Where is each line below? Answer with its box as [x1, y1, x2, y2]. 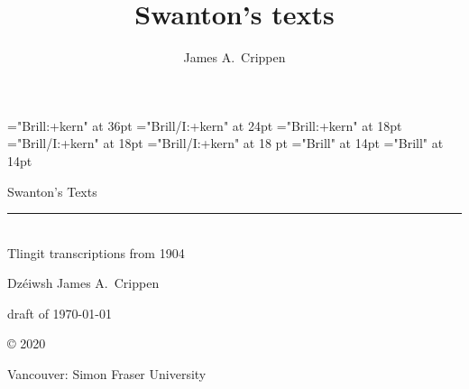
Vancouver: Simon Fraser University [7, 365, 207, 384]
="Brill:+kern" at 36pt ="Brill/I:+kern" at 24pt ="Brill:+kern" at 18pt [7, 116, 402, 134]
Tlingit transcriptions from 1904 [7, 243, 185, 262]
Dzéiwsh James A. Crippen [7, 273, 160, 292]
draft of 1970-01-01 [7, 303, 112, 322]
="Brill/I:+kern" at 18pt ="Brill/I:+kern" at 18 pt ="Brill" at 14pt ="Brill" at [7, 134, 444, 153]
